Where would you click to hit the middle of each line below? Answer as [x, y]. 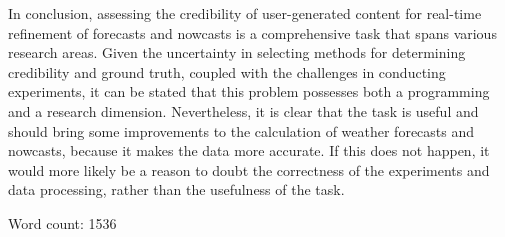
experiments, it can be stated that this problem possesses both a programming [249, 91]
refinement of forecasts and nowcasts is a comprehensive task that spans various [252, 32]
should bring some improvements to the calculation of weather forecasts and [241, 130]
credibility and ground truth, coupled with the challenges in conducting [227, 71]
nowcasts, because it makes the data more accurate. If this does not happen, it [249, 150]
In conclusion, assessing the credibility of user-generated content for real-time [245, 13]
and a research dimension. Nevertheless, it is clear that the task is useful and [243, 110]
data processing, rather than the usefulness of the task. [176, 189]
